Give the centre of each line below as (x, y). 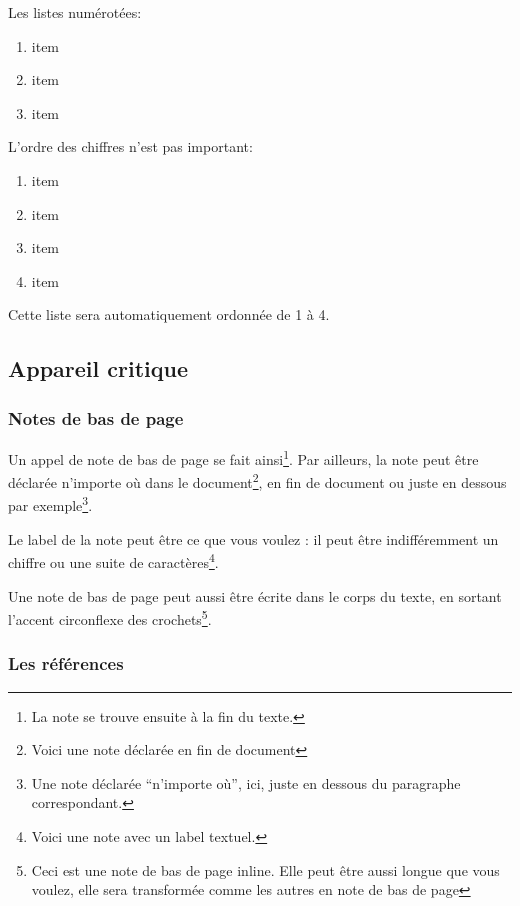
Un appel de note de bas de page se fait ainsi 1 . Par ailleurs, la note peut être (243, 457)
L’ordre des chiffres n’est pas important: (130, 146)
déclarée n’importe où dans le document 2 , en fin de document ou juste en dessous (257, 480)
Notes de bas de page (96, 417)
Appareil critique (98, 368)
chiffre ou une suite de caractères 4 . (113, 560)
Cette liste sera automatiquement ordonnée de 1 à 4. (169, 314)
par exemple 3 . (50, 504)
